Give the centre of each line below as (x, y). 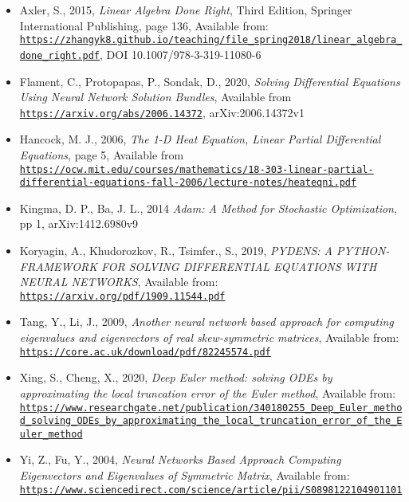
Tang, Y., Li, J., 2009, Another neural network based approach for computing (206, 322)
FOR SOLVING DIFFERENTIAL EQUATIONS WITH (239, 266)
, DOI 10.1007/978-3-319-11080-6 (181, 54)
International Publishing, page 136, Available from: (144, 25)
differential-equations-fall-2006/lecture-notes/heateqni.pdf (188, 183)
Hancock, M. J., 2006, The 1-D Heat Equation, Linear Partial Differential (200, 139)
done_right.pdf (60, 55)
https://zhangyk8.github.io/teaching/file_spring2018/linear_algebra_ (211, 40)
